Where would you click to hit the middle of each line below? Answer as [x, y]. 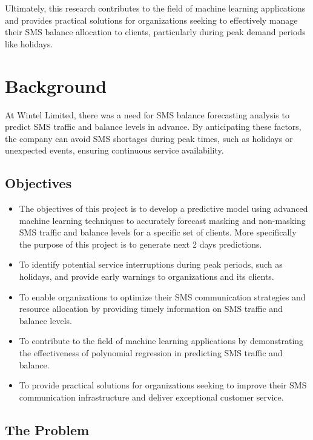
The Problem [47, 429]
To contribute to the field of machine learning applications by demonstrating [161, 341]
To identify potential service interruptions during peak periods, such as [151, 264]
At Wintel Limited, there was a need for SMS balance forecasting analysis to [147, 114]
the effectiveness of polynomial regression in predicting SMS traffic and [151, 353]
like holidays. [29, 43]
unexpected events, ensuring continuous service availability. [114, 150]
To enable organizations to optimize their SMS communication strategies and [162, 296]
